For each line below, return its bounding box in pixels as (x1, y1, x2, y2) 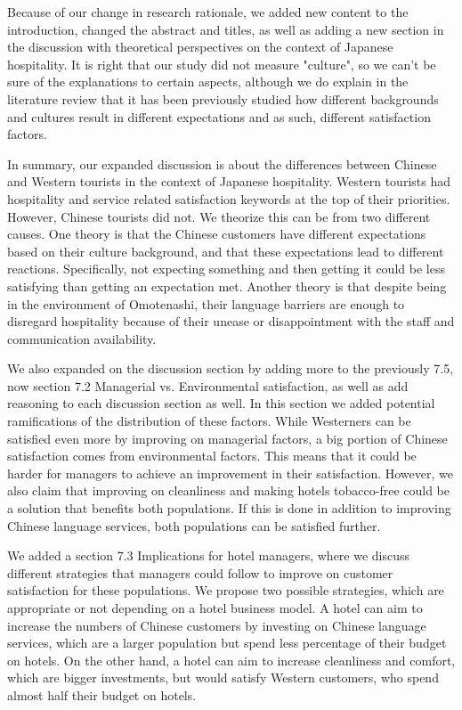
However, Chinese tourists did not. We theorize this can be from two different (7, 207, 431, 225)
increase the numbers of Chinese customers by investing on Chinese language (7, 616, 426, 634)
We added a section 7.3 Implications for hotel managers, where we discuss (7, 546, 410, 565)
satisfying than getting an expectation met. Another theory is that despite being (7, 276, 447, 295)
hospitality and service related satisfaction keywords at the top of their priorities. (7, 189, 450, 208)
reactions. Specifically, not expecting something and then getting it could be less (7, 259, 445, 278)
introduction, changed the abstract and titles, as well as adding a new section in (7, 20, 444, 38)
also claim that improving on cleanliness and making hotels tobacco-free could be (7, 481, 450, 500)
